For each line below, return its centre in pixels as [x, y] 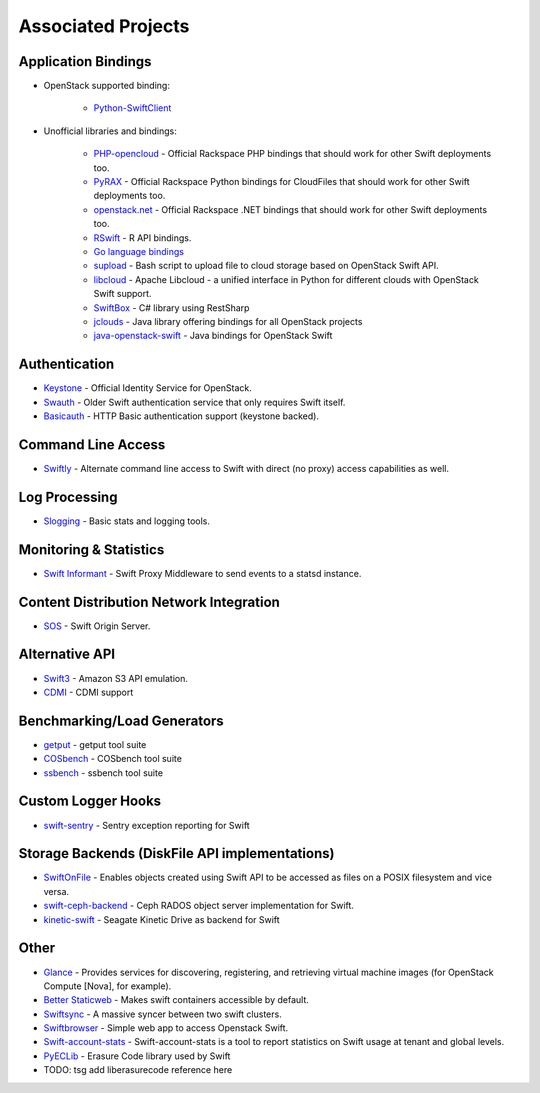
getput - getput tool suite [95, 744]
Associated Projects [104, 26]
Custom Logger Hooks [90, 801]
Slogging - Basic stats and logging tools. [126, 521]
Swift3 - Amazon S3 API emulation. [116, 678]
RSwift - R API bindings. [142, 237]
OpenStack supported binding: [106, 86]
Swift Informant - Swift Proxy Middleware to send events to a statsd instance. [202, 573]
